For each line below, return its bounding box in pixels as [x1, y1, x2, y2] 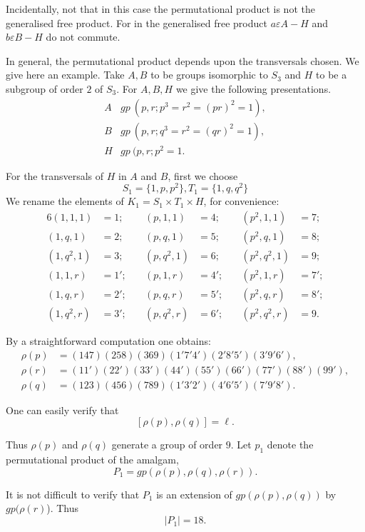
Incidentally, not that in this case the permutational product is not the [6, 1, 315, 16]
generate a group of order [111, 437, 223, 452]
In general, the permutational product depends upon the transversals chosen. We [6, 53, 359, 68]
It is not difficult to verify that [6, 486, 140, 501]
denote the [267, 437, 314, 452]
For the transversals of [6, 168, 104, 183]
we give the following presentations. [175, 81, 331, 96]
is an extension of [156, 486, 232, 501]
